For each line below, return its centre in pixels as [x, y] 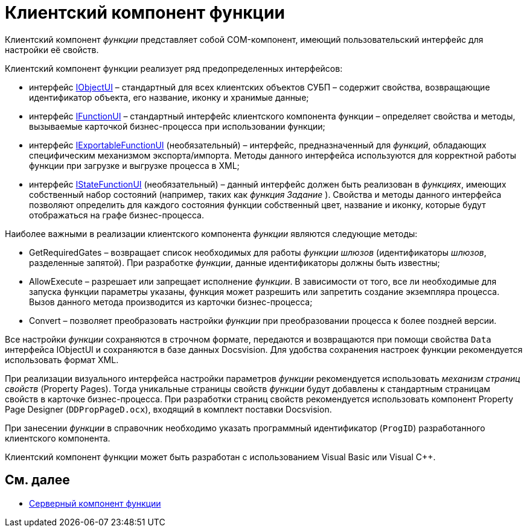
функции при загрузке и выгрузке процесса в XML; [134, 165]
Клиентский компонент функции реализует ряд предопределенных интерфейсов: [174, 68]
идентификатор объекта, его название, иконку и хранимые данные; [169, 97]
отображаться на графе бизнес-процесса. [117, 215]
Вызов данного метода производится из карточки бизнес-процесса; [171, 302]
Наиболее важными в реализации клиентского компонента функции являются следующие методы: [211, 233]
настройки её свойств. [52, 49]
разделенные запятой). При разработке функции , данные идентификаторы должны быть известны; [235, 262]
